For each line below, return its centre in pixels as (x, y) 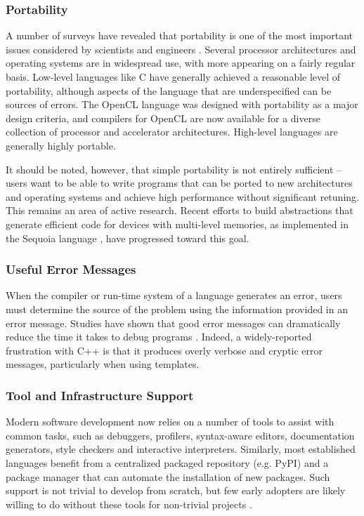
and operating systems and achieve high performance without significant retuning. (182, 196)
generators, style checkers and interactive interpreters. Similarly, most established (181, 449)
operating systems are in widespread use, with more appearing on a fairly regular (181, 63)
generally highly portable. (61, 145)
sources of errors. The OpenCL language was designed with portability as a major (182, 104)
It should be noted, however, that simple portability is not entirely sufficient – (174, 169)
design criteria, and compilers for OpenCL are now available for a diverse (163, 118)
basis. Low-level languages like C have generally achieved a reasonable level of (173, 77)
